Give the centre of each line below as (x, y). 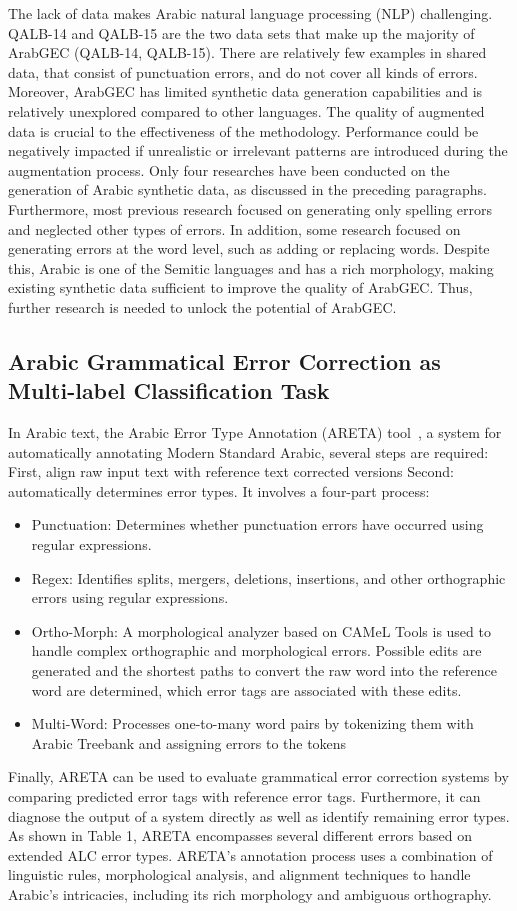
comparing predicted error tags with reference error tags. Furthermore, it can (244, 796)
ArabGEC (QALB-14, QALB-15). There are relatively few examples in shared (247, 52)
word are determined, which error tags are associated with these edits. (246, 689)
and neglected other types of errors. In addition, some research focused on (234, 228)
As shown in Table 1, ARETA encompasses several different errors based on (240, 835)
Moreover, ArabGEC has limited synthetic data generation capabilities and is (245, 91)
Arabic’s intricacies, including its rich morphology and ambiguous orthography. (250, 893)
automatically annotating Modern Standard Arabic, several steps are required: (248, 451)
